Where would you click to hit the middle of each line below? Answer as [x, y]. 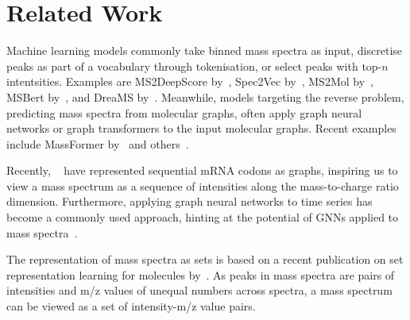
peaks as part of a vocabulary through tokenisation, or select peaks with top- [194, 66]
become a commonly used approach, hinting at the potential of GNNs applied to [203, 217]
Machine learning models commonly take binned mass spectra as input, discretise [205, 50]
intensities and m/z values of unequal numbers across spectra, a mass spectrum [199, 290]
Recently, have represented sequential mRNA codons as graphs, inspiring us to [202, 170]
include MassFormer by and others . [98, 143]
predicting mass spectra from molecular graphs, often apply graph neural [184, 112]
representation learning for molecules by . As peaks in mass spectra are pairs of [201, 274]
